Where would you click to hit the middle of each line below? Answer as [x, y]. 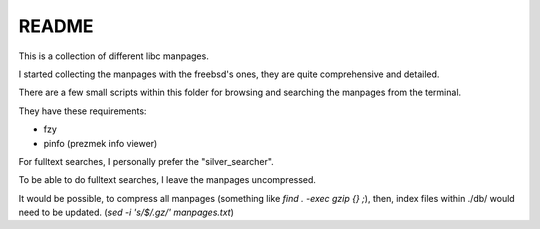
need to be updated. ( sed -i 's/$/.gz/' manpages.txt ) [126, 212]
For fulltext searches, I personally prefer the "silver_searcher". [146, 161]
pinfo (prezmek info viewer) [100, 143]
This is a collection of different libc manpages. [113, 56]
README [56, 26]
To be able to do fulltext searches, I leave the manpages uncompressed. [167, 180]
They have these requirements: [82, 111]
